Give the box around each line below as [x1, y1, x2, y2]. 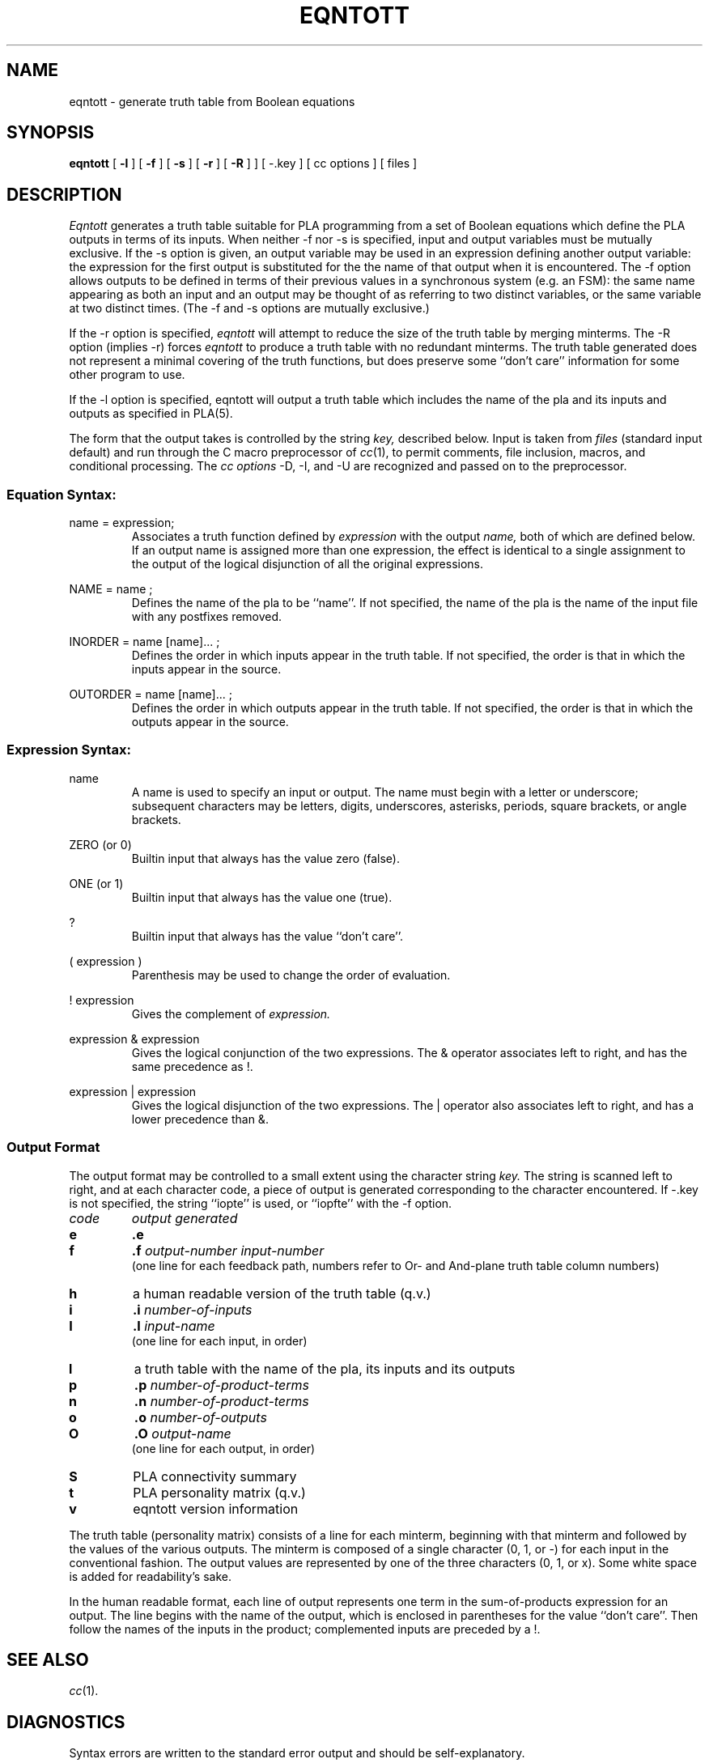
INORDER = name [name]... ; [69, 635, 220, 649]
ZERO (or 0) [69, 837, 132, 852]
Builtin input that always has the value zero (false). [131, 851, 400, 865]
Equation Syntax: [6, 486, 117, 503]
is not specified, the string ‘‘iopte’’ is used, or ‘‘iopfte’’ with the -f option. [69, 1196, 452, 1210]
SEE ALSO [6, 1649, 89, 1670]
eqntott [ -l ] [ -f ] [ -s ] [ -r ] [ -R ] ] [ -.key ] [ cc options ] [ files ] [69, 156, 418, 171]
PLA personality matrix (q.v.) [133, 1484, 306, 1501]
